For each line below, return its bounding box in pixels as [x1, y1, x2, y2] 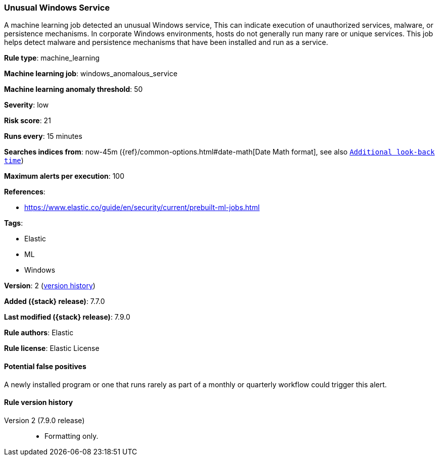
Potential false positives [4, 362, 86, 371]
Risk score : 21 [4, 116, 51, 125]
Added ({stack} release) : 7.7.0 [4, 297, 105, 306]
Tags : [4, 219, 23, 228]
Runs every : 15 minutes [4, 132, 82, 141]
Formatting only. [44, 431, 99, 440]
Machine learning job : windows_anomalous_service [4, 69, 178, 78]
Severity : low [4, 100, 49, 110]
